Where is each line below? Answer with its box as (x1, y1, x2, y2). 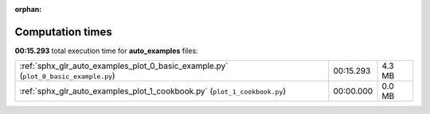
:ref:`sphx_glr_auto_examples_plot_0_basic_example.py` (19, 60, 229, 71)
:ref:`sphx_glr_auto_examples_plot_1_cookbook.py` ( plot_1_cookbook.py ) (19, 85, 287, 97)
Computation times (14, 25, 112, 39)
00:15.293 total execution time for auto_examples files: (14, 46, 198, 55)
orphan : (14, 5, 42, 13)
